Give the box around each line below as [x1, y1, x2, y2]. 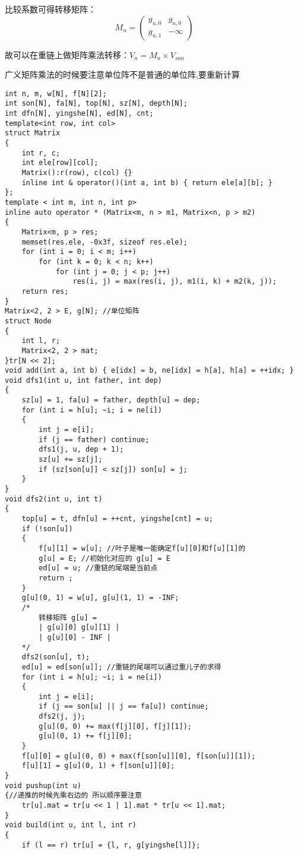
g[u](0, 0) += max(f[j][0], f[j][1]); [39, 722, 192, 731]
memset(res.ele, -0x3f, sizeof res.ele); [21, 237, 188, 246]
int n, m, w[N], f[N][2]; [5, 89, 107, 98]
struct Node [5, 316, 52, 325]
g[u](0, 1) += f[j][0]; [39, 732, 132, 741]
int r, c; [21, 148, 61, 157]
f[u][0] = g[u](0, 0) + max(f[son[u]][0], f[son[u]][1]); [21, 751, 256, 760]
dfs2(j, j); [39, 712, 86, 721]
